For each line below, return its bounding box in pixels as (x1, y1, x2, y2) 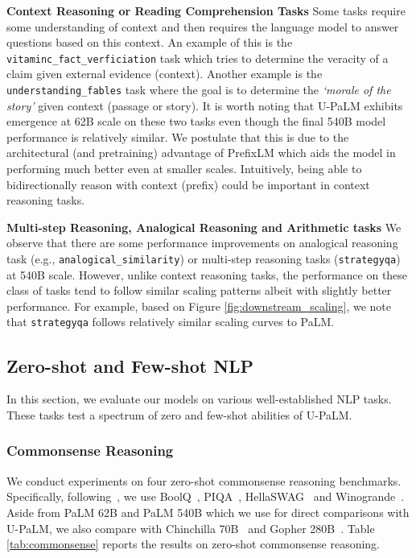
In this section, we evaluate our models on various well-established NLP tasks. (6, 391, 392, 407)
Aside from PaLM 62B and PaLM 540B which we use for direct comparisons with (6, 503, 410, 520)
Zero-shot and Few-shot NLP (6, 353, 254, 378)
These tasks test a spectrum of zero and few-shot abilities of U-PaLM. (6, 406, 352, 423)
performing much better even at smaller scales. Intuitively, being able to (6, 160, 362, 177)
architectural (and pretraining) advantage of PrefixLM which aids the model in (6, 144, 396, 161)
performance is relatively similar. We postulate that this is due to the (6, 128, 349, 145)
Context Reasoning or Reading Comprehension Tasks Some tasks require (6, 2, 406, 19)
